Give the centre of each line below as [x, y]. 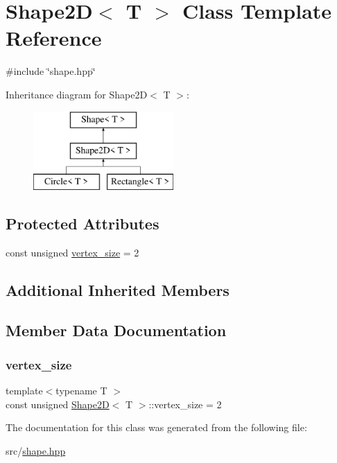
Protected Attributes [83, 223]
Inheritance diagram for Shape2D [77, 94]
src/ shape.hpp [36, 450]
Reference [54, 38]
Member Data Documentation [116, 330]
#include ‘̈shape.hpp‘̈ [51, 71]
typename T [81, 391]
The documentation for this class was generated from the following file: [156, 427]
